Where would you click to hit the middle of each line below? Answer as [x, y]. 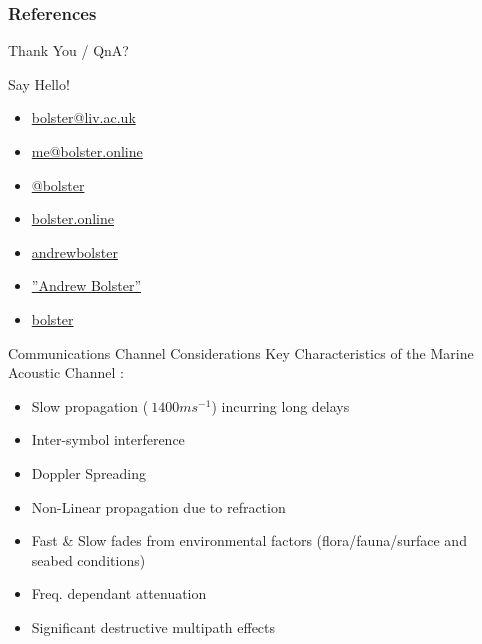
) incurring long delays [280, 405]
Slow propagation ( [90, 405]
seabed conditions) [88, 559]
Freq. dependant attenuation [119, 593]
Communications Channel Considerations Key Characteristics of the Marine [241, 352]
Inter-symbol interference [108, 439]
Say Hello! [39, 83]
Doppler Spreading [89, 472]
